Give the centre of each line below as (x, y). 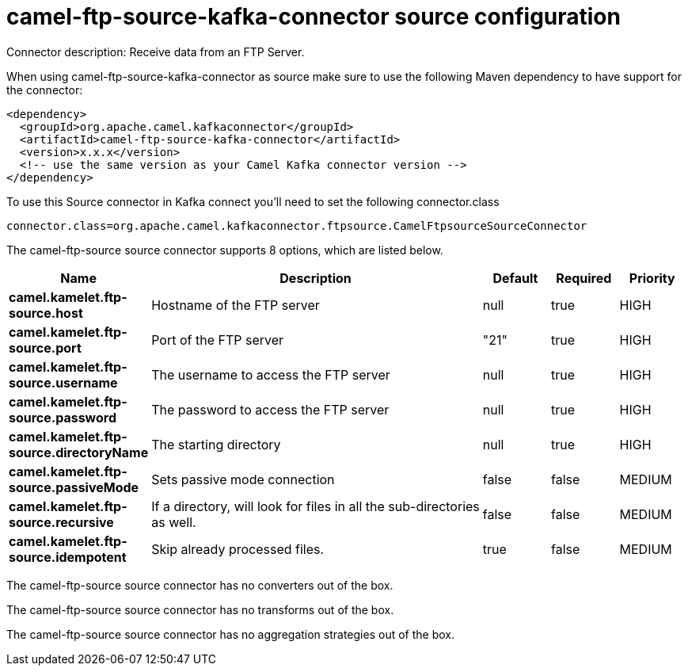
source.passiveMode (74, 487)
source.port (45, 347)
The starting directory (216, 444)
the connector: (45, 90)
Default (515, 278)
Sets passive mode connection (243, 479)
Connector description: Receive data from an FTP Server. (156, 52)
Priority (652, 278)
